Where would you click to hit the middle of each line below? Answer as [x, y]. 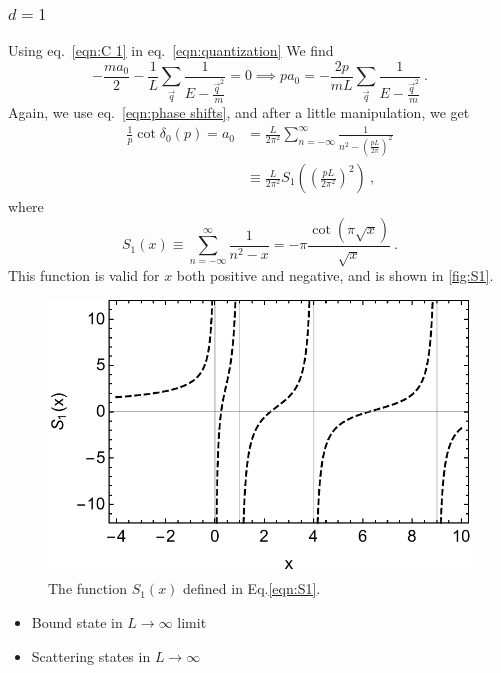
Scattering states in [91, 655]
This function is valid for [84, 275]
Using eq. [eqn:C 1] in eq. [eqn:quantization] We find [171, 50]
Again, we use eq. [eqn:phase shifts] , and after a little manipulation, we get [239, 111]
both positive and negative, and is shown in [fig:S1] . [335, 275]
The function [87, 588]
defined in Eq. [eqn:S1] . [252, 588]
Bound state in [77, 621]
